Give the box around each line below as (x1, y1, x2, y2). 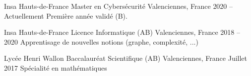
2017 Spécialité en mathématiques (4, 62, 107, 73)
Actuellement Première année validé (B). (4, 10, 127, 21)
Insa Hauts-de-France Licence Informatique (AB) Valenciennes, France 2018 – (4, 27, 240, 37)
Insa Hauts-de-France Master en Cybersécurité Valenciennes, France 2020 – (4, 1, 233, 11)
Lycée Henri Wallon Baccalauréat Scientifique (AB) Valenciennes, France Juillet (4, 53, 248, 63)
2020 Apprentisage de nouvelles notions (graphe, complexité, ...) (4, 36, 198, 47)
